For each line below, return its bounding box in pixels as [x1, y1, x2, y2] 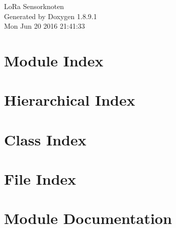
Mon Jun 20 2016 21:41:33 [4, 21, 85, 31]
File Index [4, 169, 76, 189]
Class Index [4, 129, 86, 149]
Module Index [4, 50, 104, 70]
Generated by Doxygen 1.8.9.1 [4, 11, 97, 21]
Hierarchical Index [4, 90, 135, 110]
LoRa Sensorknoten [4, 1, 64, 11]
